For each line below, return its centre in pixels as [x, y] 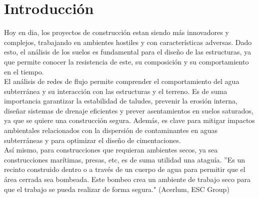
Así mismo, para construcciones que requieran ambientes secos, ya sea [111, 150]
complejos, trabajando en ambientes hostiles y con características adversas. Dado [128, 42]
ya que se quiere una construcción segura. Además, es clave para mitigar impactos [129, 120]
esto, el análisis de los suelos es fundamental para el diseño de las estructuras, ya [128, 52]
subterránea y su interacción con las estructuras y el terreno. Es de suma [116, 91]
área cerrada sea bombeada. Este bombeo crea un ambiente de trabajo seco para [127, 179]
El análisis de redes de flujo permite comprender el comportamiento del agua [122, 81]
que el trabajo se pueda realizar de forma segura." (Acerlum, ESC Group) [117, 189]
